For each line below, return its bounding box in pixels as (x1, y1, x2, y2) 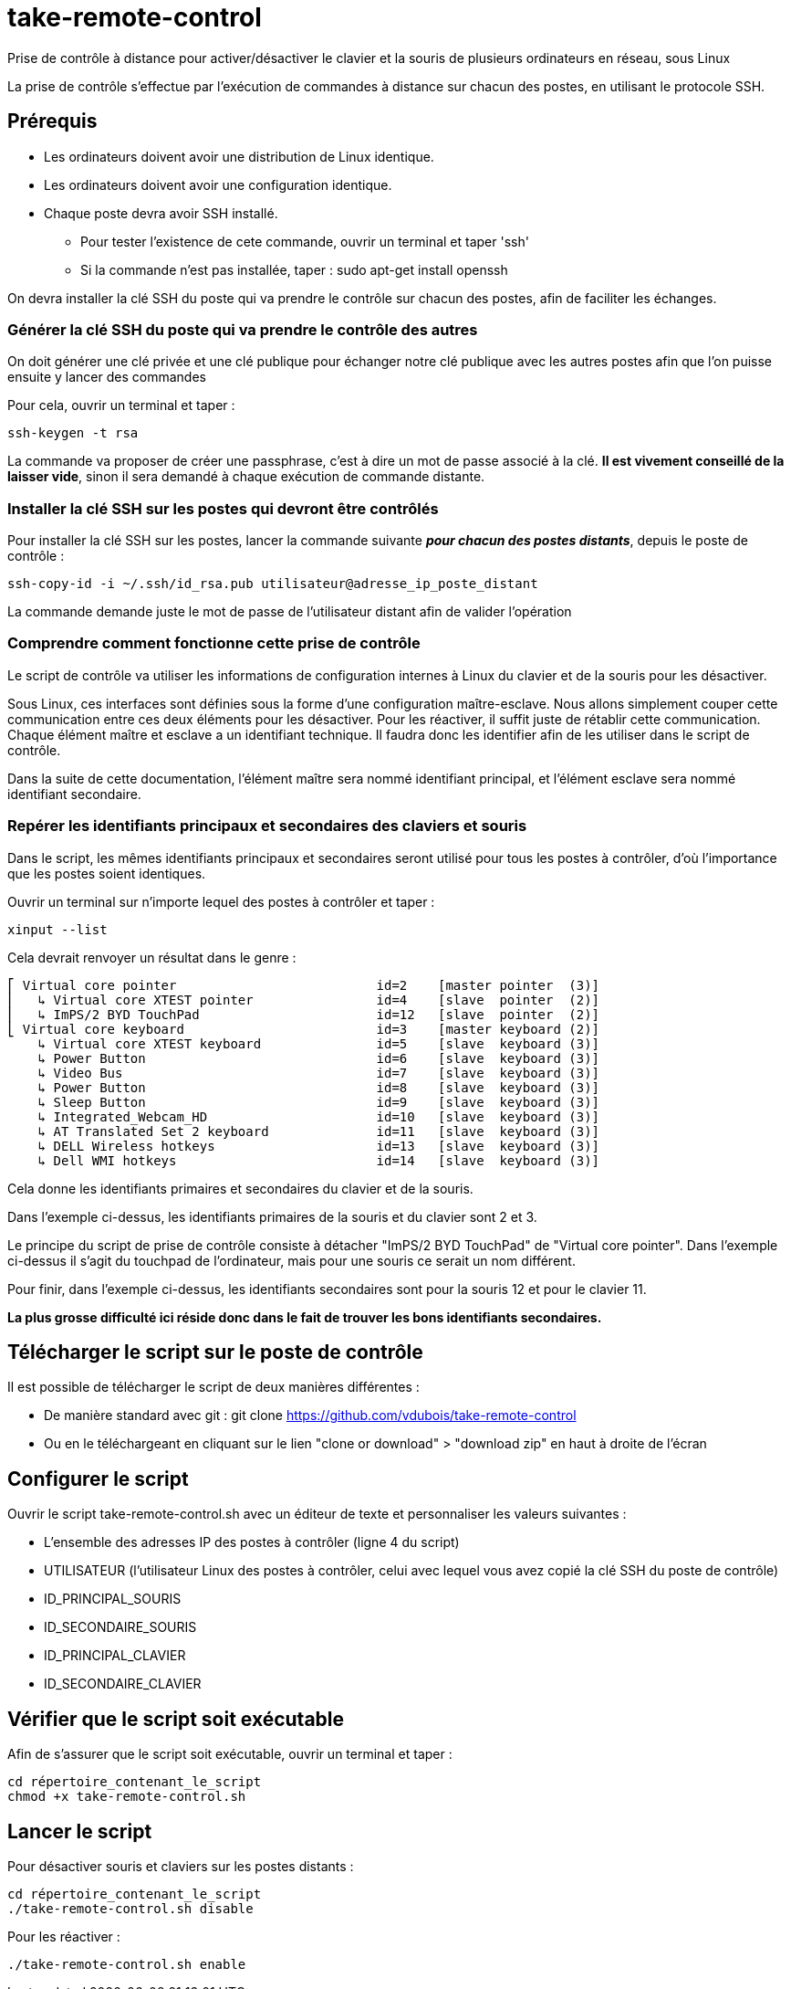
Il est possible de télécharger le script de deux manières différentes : (7, 1379, 420, 1395)
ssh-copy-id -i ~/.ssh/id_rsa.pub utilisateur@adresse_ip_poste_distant (7, 576, 538, 592)
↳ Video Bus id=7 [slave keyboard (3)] (37, 1065, 600, 1080)
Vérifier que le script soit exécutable (7, 1707, 345, 1731)
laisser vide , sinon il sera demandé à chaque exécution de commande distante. (7, 468, 485, 485)
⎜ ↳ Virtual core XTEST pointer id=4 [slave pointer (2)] (7, 992, 600, 1007)
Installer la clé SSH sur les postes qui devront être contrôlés (7, 499, 439, 518)
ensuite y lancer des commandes (7, 369, 206, 385)
